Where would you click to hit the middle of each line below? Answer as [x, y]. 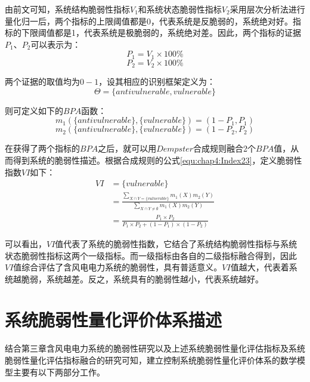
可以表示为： [56, 44]
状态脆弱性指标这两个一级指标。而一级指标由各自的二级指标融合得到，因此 [151, 255]
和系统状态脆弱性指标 [180, 9]
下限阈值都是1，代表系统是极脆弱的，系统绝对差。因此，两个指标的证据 [161, 33]
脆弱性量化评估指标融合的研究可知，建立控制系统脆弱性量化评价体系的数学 [151, 360]
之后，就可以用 [127, 148]
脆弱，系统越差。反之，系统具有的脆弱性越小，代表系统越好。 [142, 278]
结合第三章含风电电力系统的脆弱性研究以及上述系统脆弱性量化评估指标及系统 [155, 348]
